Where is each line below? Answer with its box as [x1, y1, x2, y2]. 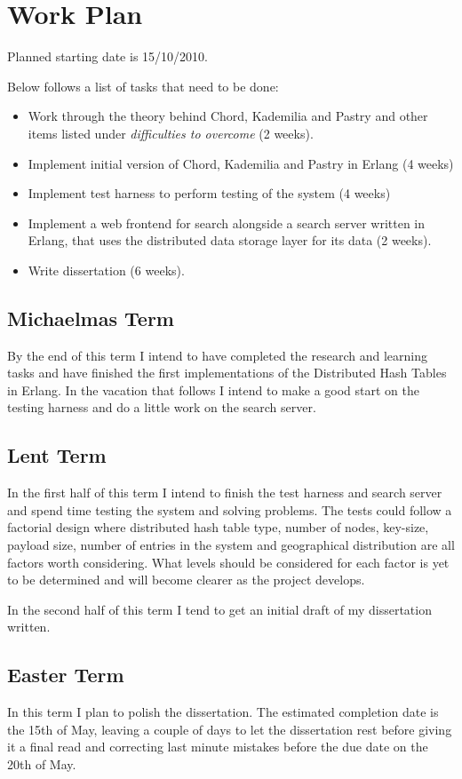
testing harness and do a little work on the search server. [7, 398, 316, 417]
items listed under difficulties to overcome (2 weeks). [28, 123, 314, 142]
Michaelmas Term [7, 304, 174, 331]
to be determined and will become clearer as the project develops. [7, 570, 365, 589]
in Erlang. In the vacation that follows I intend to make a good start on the [7, 380, 419, 399]
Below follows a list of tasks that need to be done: [7, 76, 279, 95]
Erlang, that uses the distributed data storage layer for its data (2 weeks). [28, 231, 432, 250]
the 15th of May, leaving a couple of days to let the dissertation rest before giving [7, 719, 452, 738]
